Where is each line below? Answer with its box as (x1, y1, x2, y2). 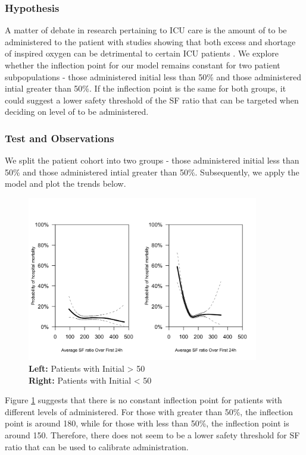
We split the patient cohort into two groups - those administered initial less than (5, 154, 299, 167)
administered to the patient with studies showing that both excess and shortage (5, 35, 296, 48)
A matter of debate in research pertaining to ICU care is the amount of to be (5, 24, 287, 36)
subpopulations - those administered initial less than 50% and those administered (5, 70, 302, 83)
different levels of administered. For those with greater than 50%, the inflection (5, 405, 293, 418)
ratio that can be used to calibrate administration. (5, 440, 189, 453)
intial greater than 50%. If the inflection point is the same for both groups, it (5, 82, 286, 95)
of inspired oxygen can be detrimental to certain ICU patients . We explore (5, 47, 279, 59)
